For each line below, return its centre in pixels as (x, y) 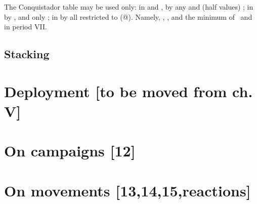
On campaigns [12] (70, 151)
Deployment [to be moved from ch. (128, 91)
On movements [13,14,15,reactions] (127, 190)
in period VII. (26, 27)
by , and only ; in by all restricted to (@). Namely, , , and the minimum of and (128, 16)
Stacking (27, 54)
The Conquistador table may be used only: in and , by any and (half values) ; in (129, 7)
